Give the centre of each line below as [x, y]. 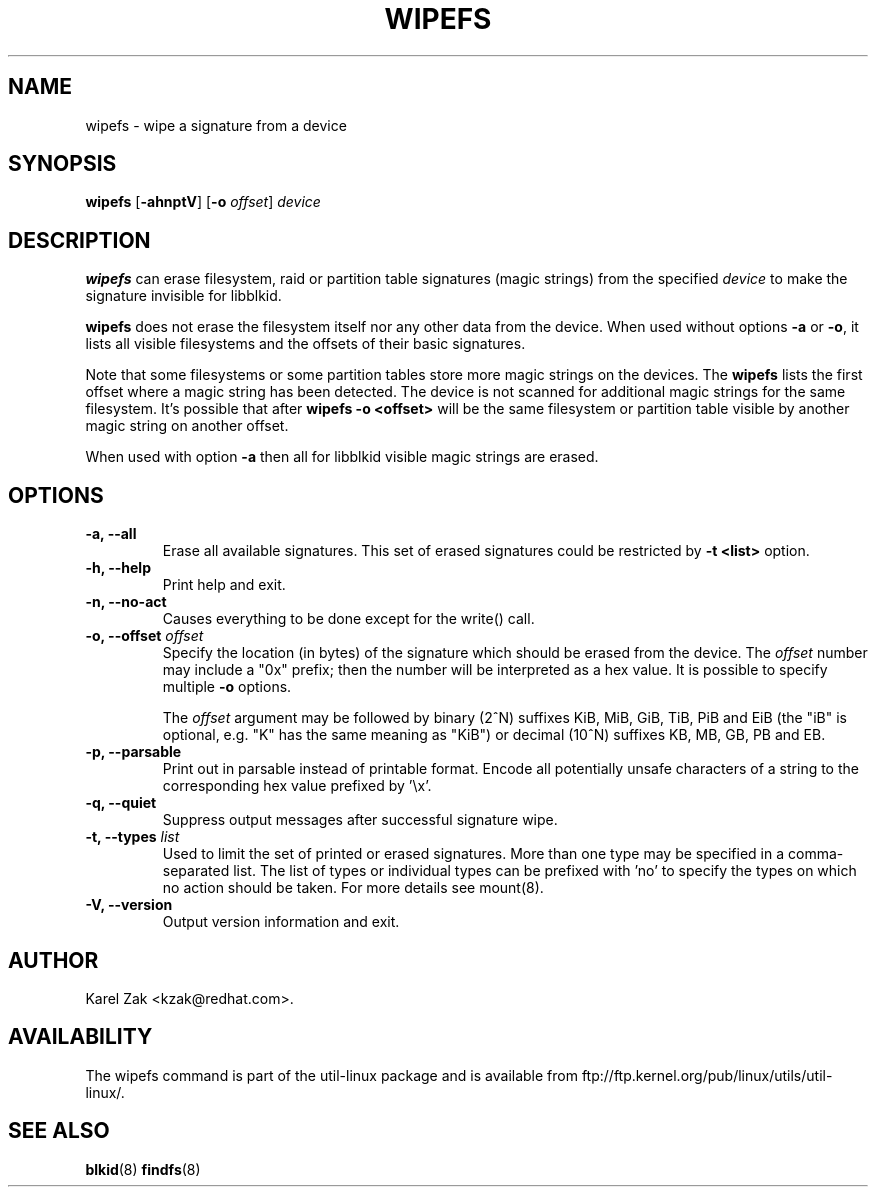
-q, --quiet [121, 803]
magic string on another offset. [187, 426]
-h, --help [118, 568]
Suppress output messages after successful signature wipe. [360, 820]
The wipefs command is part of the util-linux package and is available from [331, 1075]
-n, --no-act [126, 602]
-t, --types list [132, 837]
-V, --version [129, 905]
